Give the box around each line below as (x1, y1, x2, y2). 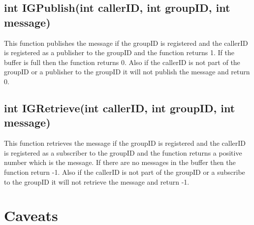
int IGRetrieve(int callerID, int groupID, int (4, 100, 235, 115)
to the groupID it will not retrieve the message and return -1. (4, 176, 190, 187)
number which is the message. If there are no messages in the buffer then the (4, 157, 236, 167)
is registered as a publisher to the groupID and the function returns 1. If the (4, 47, 234, 58)
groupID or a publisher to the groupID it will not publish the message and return (4, 66, 250, 77)
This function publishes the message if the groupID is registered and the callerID (4, 37, 248, 48)
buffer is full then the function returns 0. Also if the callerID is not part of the (4, 57, 240, 67)
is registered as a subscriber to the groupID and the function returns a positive (4, 147, 242, 158)
